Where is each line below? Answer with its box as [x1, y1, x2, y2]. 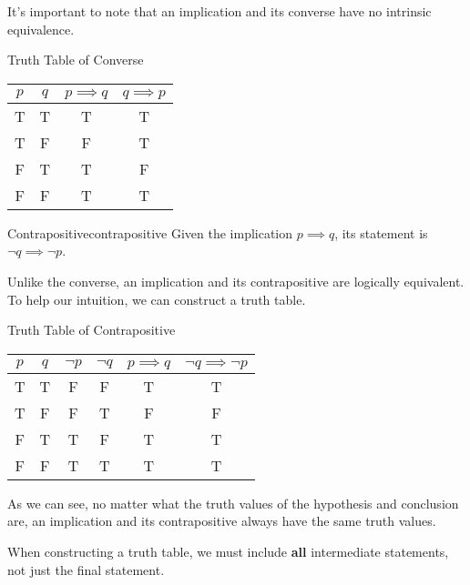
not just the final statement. [7, 560, 165, 579]
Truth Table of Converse [7, 50, 144, 69]
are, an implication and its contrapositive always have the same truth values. [7, 511, 436, 530]
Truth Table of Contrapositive [7, 320, 176, 339]
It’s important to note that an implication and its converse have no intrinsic [7, 2, 432, 20]
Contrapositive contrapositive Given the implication [7, 223, 293, 242]
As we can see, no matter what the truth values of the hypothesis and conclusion [7, 493, 459, 512]
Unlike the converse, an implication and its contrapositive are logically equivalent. [7, 271, 465, 290]
